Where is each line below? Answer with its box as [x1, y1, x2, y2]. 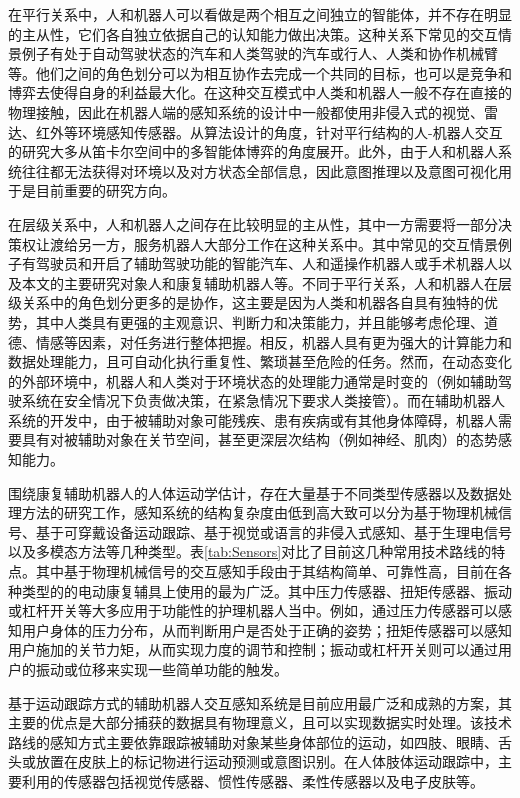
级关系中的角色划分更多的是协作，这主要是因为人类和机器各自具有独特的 [8, 292, 484, 313]
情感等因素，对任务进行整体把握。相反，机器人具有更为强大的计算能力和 [35, 331, 512, 352]
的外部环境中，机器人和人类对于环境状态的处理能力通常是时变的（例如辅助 [8, 370, 498, 391]
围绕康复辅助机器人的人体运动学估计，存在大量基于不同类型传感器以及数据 [8, 482, 498, 503]
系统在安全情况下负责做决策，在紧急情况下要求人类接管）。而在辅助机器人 [21, 390, 505, 411]
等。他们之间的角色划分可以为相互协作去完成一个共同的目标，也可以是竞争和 [8, 62, 512, 83]
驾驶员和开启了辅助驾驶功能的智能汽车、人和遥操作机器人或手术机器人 [35, 253, 498, 274]
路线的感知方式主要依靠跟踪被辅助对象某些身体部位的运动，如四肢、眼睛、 [8, 731, 498, 752]
